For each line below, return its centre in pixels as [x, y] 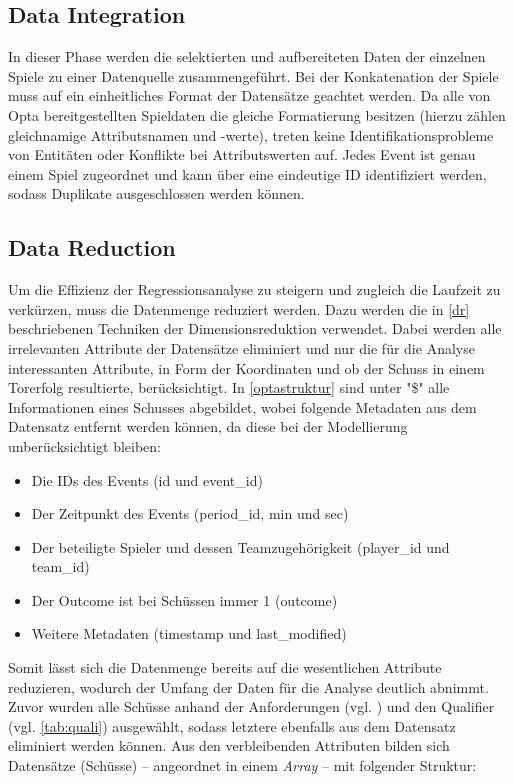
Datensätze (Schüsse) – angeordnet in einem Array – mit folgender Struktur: [242, 765]
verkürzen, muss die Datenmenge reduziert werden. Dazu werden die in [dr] [239, 308]
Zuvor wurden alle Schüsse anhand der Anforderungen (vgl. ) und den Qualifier [251, 706]
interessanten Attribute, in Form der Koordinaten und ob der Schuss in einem [246, 367]
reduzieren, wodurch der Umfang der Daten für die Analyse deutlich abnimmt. [248, 686]
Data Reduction [92, 247]
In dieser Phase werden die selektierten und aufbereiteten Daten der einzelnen [247, 56]
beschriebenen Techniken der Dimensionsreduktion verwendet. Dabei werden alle [255, 328]
